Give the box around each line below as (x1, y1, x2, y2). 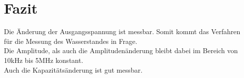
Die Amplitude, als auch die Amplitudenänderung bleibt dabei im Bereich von (4, 45, 238, 56)
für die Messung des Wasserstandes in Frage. (4, 36, 138, 46)
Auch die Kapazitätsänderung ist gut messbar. (4, 64, 142, 75)
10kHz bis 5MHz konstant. (4, 55, 83, 65)
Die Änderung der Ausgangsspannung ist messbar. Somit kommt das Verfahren (4, 26, 241, 37)
